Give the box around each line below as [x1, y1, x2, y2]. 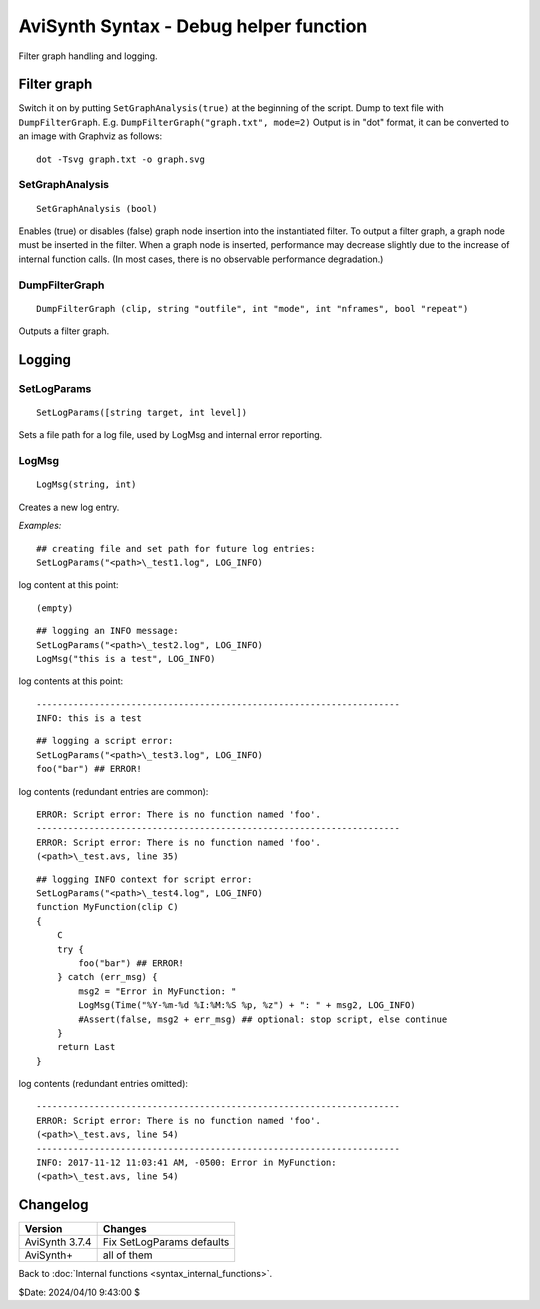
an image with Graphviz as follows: [18, 130, 163, 142]
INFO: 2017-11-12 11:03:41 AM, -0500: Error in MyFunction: [36, 1157, 337, 1169]
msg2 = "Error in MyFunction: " [78, 985, 237, 997]
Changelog [18, 1196, 89, 1214]
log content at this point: [18, 579, 119, 591]
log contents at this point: [18, 675, 124, 687]
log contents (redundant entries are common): [18, 785, 209, 797]
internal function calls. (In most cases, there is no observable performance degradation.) [18, 253, 384, 265]
